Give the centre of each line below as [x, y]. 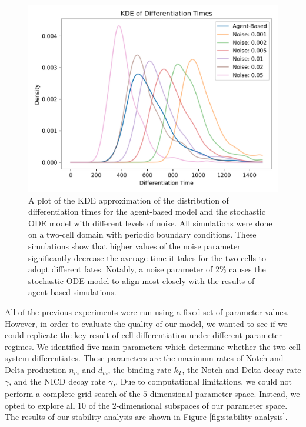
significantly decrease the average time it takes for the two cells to [147, 257]
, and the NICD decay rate [57, 381]
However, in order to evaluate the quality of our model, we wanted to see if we [146, 323]
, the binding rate [139, 369]
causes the [247, 269]
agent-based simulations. [72, 292]
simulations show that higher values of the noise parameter [134, 246]
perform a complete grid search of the [73, 394]
